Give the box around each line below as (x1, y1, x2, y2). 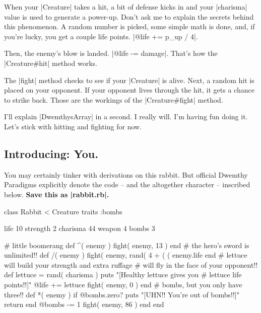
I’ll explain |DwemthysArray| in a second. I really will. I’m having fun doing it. (4, 111, 248, 122)
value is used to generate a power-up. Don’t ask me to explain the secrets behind (4, 11, 254, 22)
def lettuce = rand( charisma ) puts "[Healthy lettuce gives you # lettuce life (4, 269, 242, 280)
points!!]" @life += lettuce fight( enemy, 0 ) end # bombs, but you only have (4, 279, 242, 290)
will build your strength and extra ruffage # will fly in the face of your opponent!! (4, 259, 258, 270)
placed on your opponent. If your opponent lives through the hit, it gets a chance (4, 85, 254, 95)
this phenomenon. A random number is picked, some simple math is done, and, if (4, 21, 255, 32)
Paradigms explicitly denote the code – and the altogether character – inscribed (4, 179, 250, 190)
